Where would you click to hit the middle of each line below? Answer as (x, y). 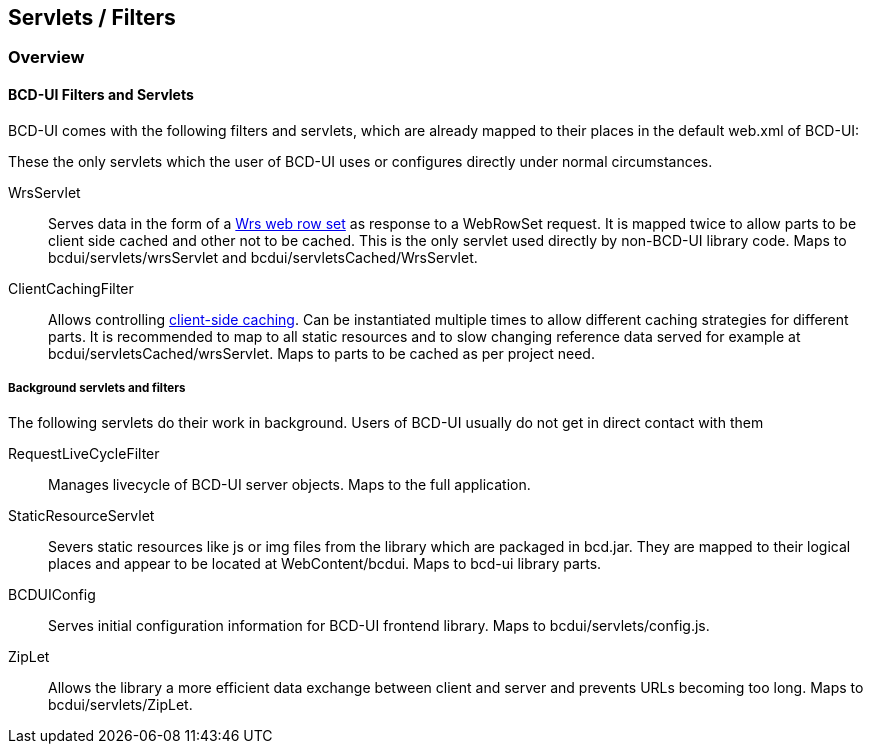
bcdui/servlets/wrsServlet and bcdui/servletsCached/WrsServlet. (263, 257)
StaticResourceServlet (81, 516)
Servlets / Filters (92, 17)
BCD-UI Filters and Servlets (101, 95)
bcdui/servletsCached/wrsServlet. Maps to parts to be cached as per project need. (321, 353)
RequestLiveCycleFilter (84, 454)
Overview (46, 57)
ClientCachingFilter (71, 288)
